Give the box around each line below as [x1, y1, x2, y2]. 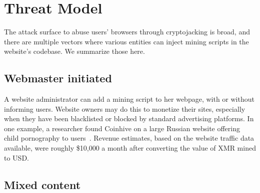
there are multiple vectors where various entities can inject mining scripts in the [4, 36, 249, 46]
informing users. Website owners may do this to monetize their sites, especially [4, 103, 245, 114]
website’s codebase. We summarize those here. [4, 46, 145, 56]
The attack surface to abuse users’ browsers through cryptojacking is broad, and [4, 26, 250, 37]
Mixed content [4, 177, 81, 192]
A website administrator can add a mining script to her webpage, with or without [4, 94, 254, 104]
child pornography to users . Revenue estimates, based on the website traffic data [4, 133, 254, 143]
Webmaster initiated [4, 70, 112, 86]
